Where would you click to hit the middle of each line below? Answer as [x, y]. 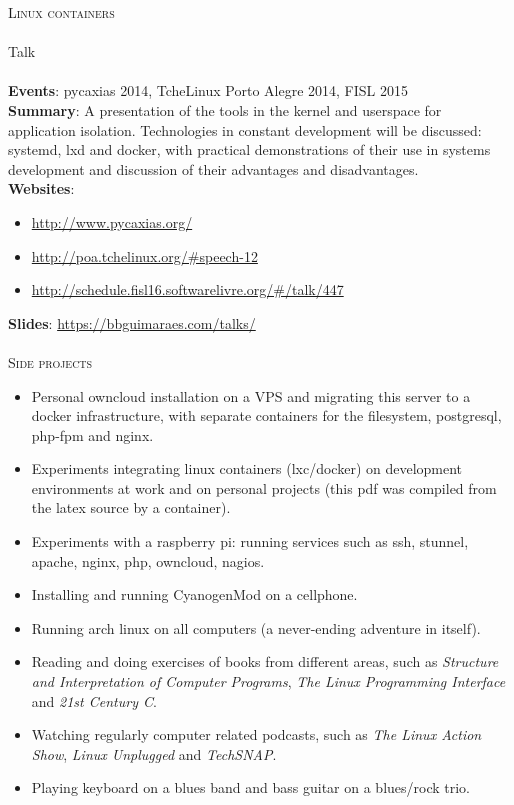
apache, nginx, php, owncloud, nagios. [148, 560]
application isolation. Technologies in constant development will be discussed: [245, 129]
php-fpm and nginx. [92, 434]
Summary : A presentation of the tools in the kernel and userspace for [225, 109]
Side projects [50, 361]
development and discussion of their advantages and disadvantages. [213, 168]
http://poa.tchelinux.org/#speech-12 [144, 255]
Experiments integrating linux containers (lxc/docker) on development [247, 468]
